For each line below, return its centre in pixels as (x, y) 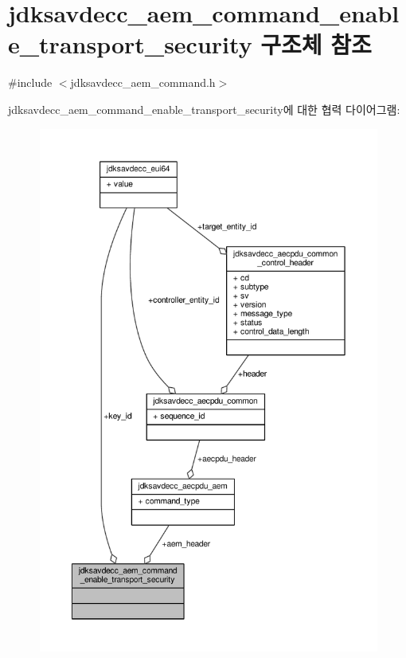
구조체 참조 (316, 44)
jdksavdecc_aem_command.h (143, 82)
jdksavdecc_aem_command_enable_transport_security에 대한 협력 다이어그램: (204, 109)
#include (30, 82)
